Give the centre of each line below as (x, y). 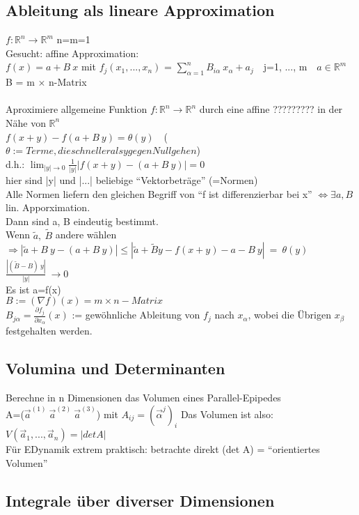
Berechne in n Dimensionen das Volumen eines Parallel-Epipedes (143, 397)
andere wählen (86, 235)
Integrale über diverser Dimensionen (140, 500)
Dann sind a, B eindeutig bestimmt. (82, 221)
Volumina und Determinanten (115, 368)
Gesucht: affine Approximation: (72, 53)
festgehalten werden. (49, 331)
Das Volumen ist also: (227, 414)
